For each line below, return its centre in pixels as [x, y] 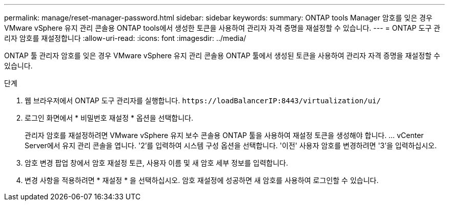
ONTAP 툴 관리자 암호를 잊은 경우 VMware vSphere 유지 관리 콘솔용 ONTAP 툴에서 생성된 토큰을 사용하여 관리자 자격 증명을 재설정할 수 [222, 55]
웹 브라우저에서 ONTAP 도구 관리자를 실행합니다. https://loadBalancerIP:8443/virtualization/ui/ [203, 100]
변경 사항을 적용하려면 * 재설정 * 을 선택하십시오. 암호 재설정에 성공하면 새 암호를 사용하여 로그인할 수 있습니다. [202, 180]
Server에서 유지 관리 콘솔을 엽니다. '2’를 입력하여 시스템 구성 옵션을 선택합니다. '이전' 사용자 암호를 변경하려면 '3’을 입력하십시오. [231, 145]
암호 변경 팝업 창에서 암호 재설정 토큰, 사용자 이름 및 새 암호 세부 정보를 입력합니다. [156, 163]
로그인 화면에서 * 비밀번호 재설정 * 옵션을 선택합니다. [109, 118]
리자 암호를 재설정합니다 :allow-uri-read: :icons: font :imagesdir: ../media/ [125, 38]
